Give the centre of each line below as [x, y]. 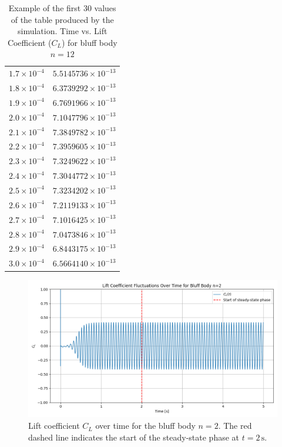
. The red [235, 426]
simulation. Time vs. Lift [63, 31]
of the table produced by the [62, 19]
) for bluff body [90, 42]
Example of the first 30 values [62, 8]
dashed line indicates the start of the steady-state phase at [134, 437]
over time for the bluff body [145, 426]
